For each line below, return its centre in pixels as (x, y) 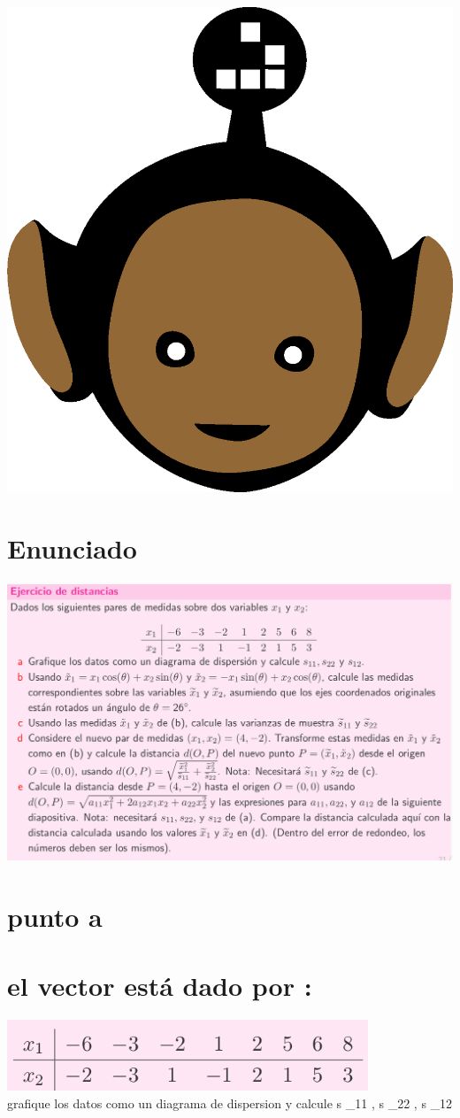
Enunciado (72, 547)
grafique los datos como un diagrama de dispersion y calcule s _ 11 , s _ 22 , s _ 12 (230, 1103)
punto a (55, 916)
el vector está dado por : (160, 986)
